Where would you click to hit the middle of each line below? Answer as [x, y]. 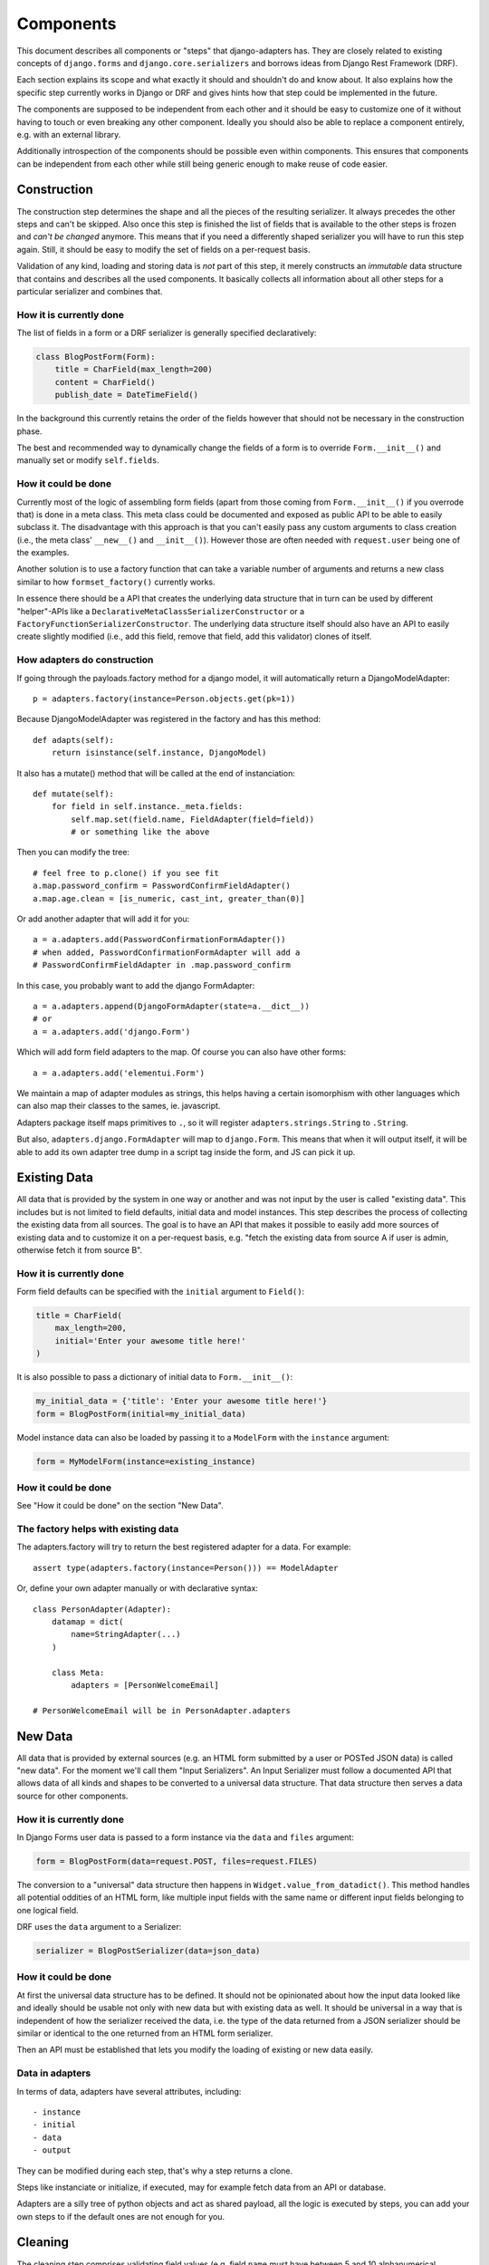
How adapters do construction [85, 660]
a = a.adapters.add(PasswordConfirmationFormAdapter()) [159, 940]
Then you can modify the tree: [73, 853]
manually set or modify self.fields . [88, 460]
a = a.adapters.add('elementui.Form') [119, 1073]
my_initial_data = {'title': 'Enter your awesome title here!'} [182, 1401]
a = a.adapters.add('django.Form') [112, 1031]
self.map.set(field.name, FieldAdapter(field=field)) [193, 819]
